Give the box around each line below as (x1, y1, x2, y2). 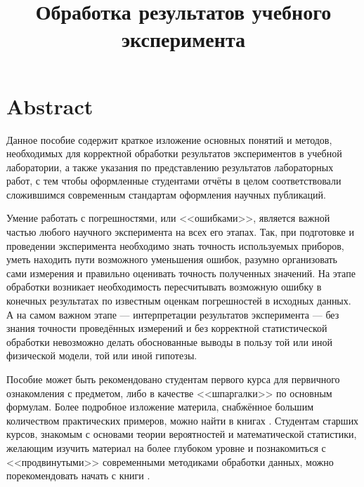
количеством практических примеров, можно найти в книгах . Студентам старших (6, 413, 359, 427)
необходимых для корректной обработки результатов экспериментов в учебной (6, 146, 342, 161)
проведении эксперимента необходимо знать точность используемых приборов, (6, 238, 344, 253)
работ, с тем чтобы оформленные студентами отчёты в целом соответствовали (6, 173, 342, 188)
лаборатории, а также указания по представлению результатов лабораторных (6, 159, 334, 174)
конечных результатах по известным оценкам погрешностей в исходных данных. (6, 293, 351, 308)
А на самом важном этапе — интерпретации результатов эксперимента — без (6, 307, 339, 321)
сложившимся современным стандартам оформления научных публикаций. (6, 187, 326, 201)
